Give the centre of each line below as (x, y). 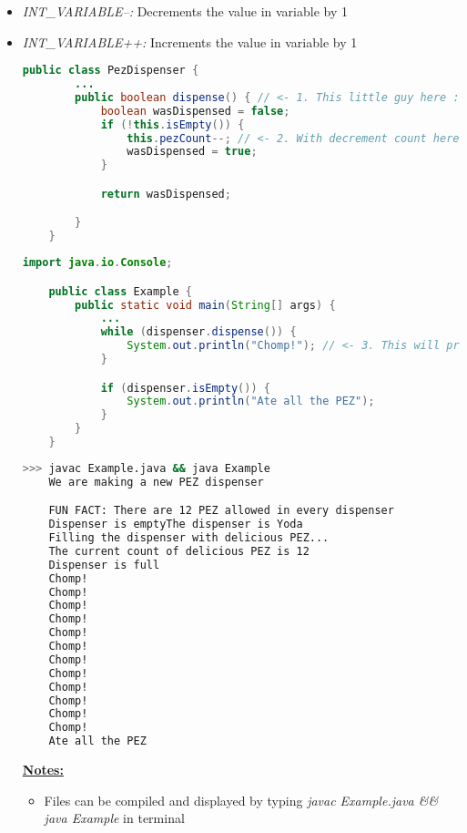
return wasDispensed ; (166, 194)
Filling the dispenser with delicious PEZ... (189, 538)
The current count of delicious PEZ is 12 (179, 551)
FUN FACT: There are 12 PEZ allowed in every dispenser (221, 511)
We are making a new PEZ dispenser (156, 482)
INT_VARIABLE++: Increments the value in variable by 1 (190, 41)
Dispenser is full (104, 565)
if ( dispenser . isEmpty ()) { (185, 388)
